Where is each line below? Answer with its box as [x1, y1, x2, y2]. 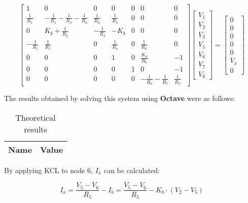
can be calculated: [103, 164, 160, 175]
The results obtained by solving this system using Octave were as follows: [4, 93, 235, 104]
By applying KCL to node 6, [4, 164, 93, 175]
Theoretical [15, 111, 56, 123]
